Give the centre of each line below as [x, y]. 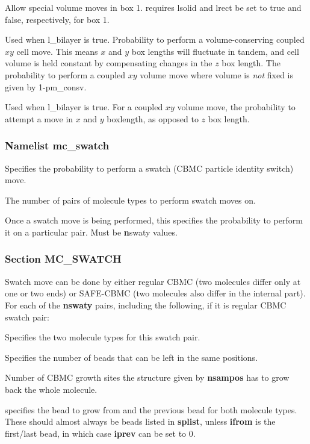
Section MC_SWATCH [63, 259]
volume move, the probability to [236, 107]
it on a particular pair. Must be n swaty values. [91, 232]
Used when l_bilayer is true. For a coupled [84, 107]
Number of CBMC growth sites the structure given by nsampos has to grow [147, 377]
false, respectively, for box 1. [57, 19]
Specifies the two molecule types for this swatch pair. [103, 337]
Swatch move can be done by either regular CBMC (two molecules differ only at [153, 281]
